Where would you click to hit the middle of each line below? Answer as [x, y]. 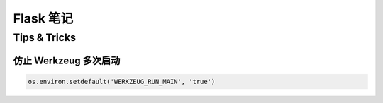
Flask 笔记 [43, 18]
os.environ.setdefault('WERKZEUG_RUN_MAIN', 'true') [122, 81]
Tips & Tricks [44, 37]
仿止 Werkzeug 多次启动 [67, 60]
